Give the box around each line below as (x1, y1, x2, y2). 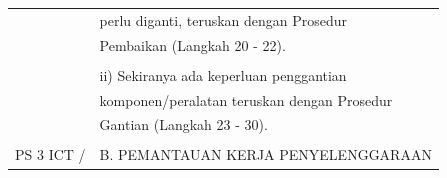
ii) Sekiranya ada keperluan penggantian (99, 64, 347, 85)
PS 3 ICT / (15, 144, 86, 165)
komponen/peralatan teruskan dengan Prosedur (99, 89, 393, 110)
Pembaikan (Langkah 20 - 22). (99, 34, 286, 55)
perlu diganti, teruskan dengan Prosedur (99, 9, 348, 30)
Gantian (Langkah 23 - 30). (99, 114, 268, 135)
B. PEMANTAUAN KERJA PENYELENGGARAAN (99, 144, 432, 165)
